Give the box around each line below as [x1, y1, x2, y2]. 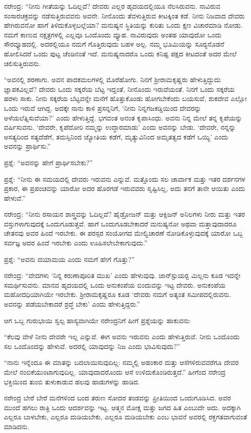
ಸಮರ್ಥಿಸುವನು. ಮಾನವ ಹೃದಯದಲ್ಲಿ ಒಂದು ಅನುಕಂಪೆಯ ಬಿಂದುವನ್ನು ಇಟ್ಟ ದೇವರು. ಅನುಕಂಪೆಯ [4, 279, 226, 290]
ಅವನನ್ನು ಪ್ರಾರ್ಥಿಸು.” [4, 141, 51, 151]
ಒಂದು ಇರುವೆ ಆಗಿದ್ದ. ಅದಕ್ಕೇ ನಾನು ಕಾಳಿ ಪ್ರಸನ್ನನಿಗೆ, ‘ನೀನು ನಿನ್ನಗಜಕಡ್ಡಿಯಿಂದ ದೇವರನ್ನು [4, 103, 201, 113]
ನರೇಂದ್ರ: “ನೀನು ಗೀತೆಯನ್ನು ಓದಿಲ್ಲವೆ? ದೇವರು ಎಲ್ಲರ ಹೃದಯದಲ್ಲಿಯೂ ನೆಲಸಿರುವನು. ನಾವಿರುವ [4, 1, 220, 11]
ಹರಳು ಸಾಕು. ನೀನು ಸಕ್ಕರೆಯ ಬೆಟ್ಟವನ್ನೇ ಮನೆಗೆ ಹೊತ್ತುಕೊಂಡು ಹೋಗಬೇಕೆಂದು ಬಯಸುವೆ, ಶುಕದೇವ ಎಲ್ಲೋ [4, 93, 247, 104]
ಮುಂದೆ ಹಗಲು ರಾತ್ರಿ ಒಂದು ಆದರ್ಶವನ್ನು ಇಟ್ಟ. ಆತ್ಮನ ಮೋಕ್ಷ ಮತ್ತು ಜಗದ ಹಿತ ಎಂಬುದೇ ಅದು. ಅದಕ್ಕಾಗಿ [4, 402, 241, 412]
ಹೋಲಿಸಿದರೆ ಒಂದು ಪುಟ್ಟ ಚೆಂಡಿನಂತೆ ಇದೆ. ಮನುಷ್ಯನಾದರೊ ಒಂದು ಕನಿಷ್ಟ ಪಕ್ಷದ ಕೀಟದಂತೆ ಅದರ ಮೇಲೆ [4, 48, 237, 58]
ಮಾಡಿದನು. [4, 421, 30, 431]
